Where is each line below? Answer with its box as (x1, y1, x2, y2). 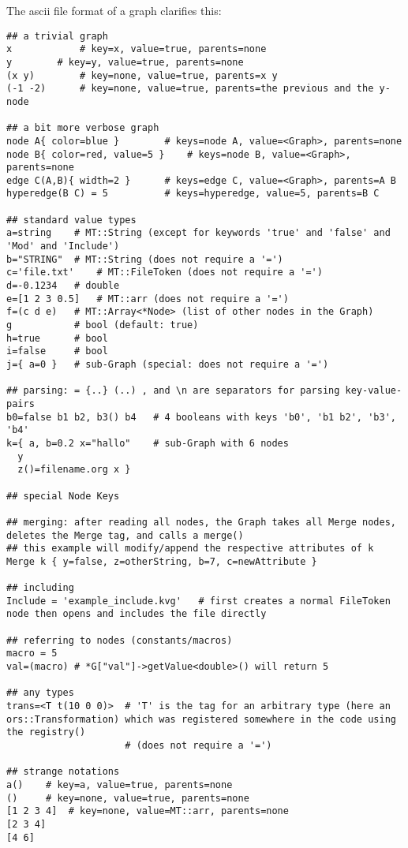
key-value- (345, 385, 402, 397)
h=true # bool (6, 332, 108, 344)
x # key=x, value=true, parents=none (6, 43, 267, 55)
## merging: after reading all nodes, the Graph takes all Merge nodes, (6, 516, 396, 528)
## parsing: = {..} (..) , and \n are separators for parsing (6, 385, 340, 397)
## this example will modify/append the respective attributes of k (6, 543, 374, 555)
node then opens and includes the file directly (6, 608, 267, 620)
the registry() (6, 727, 86, 738)
